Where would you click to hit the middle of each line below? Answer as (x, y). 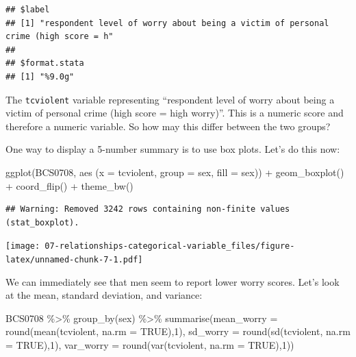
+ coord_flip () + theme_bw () (69, 185)
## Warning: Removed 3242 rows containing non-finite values (148, 209)
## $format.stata (45, 63)
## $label (28, 10)
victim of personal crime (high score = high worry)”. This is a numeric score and (175, 113)
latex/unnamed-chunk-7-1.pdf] (74, 260)
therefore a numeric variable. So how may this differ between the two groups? (168, 126)
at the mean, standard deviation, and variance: (104, 295)
